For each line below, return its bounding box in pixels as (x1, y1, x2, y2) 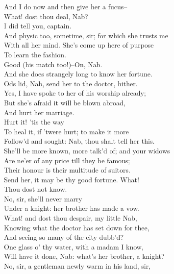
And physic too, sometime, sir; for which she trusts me (4, 30, 168, 40)
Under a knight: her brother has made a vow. (4, 203, 140, 213)
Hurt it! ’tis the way (4, 117, 65, 127)
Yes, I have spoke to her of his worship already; (4, 88, 146, 98)
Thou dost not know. (4, 184, 67, 194)
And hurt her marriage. (4, 107, 75, 117)
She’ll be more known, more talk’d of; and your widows (4, 145, 170, 155)
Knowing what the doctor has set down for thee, (4, 222, 149, 232)
